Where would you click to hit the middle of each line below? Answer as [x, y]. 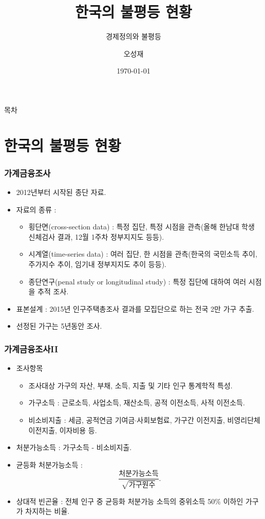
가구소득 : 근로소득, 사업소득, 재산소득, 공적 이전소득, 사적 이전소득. [137, 402]
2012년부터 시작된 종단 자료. [61, 192]
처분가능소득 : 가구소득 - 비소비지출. [74, 447]
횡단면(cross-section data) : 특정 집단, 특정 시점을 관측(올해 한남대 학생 [141, 227]
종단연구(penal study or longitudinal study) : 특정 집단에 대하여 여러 [137, 281]
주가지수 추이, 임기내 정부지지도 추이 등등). [97, 264]
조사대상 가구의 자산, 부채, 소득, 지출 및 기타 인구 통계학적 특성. [130, 385]
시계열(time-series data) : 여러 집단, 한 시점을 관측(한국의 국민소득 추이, [143, 254]
